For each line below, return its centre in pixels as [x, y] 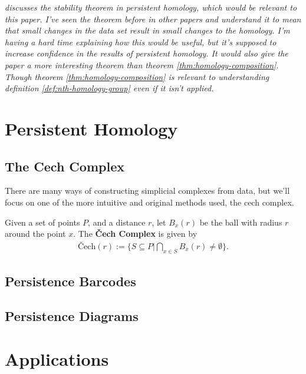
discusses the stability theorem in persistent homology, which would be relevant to [151, 7]
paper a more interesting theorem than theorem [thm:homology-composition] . [142, 64]
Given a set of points [42, 222]
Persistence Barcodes [70, 281]
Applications [57, 359]
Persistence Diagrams [72, 315]
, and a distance [117, 222]
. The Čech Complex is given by [135, 234]
